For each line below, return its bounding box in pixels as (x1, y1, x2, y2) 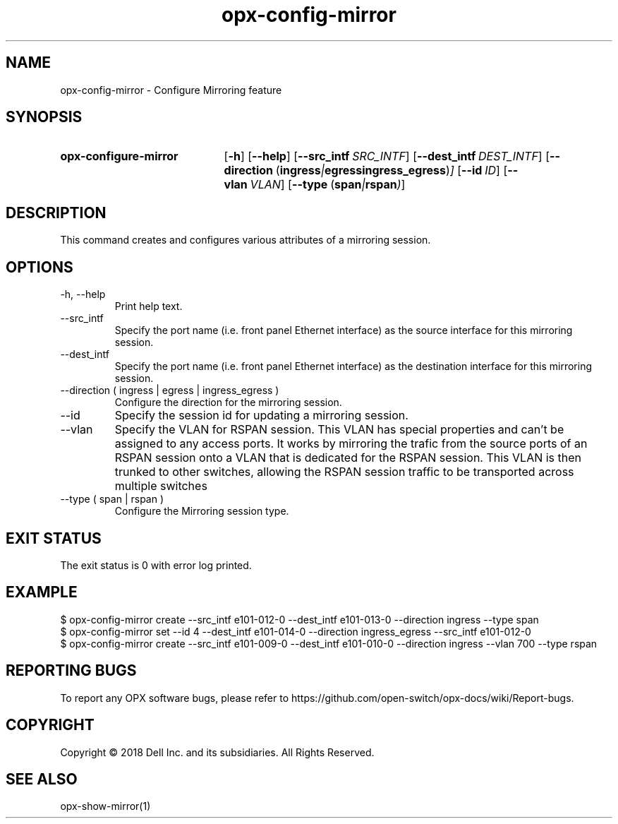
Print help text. (114, 300, 183, 313)
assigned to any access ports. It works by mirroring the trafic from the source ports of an (114, 436, 588, 451)
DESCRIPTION (6, 203, 107, 222)
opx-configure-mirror (60, 149, 178, 164)
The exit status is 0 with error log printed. (60, 559, 252, 571)
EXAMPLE (6, 583, 78, 602)
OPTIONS (6, 258, 73, 276)
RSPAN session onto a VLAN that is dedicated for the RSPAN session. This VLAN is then (114, 450, 582, 465)
